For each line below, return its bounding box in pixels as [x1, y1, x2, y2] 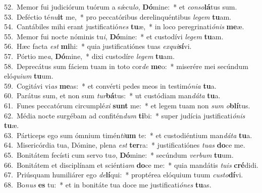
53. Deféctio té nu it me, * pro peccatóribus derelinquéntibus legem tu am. [4, 11, 232, 22]
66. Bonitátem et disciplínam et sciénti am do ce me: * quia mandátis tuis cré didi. [4, 159, 258, 170]
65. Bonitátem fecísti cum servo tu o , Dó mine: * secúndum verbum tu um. [4, 149, 234, 160]
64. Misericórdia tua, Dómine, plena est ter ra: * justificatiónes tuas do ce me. [4, 140, 245, 150]
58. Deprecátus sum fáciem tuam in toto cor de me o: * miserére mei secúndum [4, 60, 248, 71]
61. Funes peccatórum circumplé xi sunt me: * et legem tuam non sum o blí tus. [4, 100, 250, 110]
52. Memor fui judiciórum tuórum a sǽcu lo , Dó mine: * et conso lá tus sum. [4, 2, 237, 12]
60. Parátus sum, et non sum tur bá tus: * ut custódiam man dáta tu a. [4, 90, 221, 101]
